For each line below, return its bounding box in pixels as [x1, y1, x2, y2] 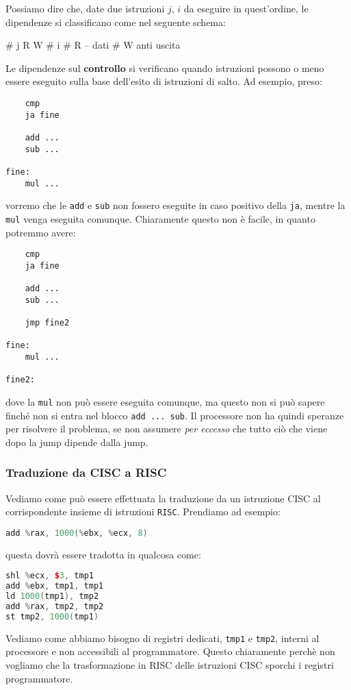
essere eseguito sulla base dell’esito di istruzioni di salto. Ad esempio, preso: [5, 74, 322, 88]
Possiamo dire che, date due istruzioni [5, 1, 165, 15]
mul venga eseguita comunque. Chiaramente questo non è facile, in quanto [5, 211, 315, 225]
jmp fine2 [25, 318, 70, 328]
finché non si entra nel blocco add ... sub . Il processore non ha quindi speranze [5, 408, 344, 422]
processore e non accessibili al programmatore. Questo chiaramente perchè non [5, 644, 335, 658]
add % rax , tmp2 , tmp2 [5, 602, 104, 612]
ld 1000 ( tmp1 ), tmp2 [5, 591, 99, 602]
